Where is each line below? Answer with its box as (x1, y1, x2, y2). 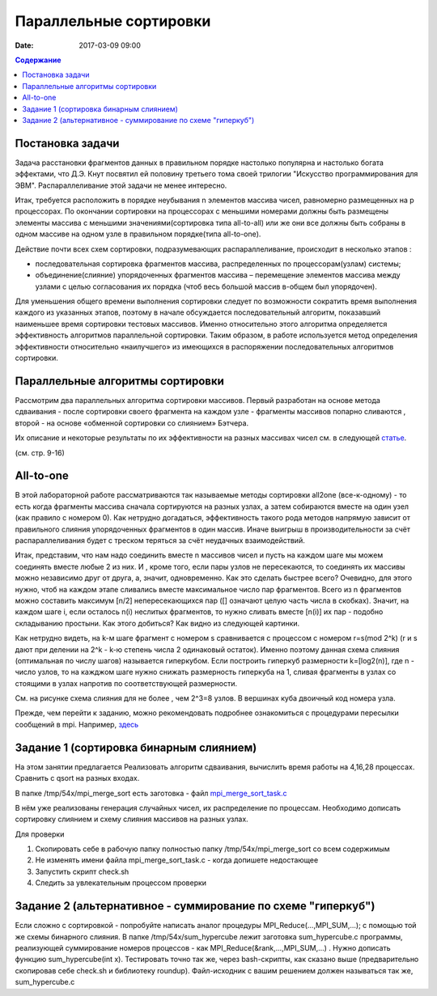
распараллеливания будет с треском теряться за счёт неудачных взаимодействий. (15, 535, 305, 545)
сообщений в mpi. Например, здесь (15, 719, 139, 729)
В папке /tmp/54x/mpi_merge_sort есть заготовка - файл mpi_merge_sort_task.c (15, 788, 287, 798)
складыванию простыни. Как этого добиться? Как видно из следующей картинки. (15, 618, 300, 628)
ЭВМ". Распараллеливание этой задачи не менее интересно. (15, 180, 227, 190)
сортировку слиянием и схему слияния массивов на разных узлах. (15, 814, 248, 824)
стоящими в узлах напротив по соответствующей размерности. (15, 678, 238, 688)
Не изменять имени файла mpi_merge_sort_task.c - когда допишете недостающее (35, 855, 319, 865)
